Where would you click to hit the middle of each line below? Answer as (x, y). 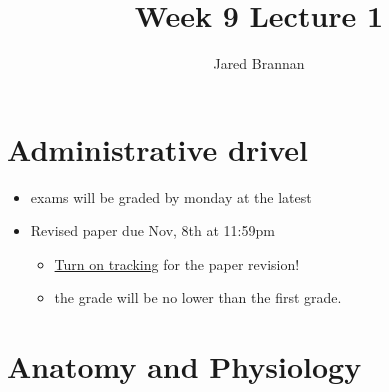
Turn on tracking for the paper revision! (177, 263)
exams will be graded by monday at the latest (171, 196)
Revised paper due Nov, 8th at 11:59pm (152, 230)
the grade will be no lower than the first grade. (198, 297)
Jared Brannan (259, 63)
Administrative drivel (157, 148)
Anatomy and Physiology (184, 366)
